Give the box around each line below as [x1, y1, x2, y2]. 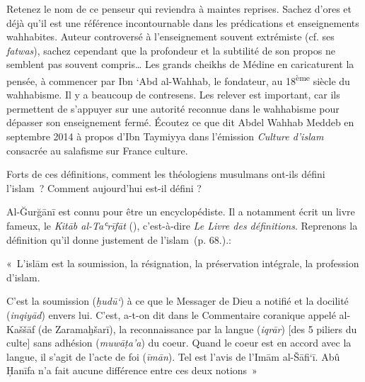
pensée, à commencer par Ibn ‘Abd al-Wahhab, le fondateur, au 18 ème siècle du [6, 71, 350, 88]
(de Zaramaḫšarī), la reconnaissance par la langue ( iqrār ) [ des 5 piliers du [37, 321, 357, 336]
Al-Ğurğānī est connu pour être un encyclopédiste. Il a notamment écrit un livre [6, 204, 355, 219]
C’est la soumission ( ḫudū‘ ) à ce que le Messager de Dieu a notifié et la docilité [6, 293, 349, 308]
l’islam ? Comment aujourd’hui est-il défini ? [6, 180, 202, 195]
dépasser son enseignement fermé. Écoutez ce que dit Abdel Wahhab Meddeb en [6, 115, 354, 130]
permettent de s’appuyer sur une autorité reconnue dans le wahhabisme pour [6, 101, 340, 116]
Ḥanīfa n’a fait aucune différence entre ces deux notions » [6, 363, 257, 378]
